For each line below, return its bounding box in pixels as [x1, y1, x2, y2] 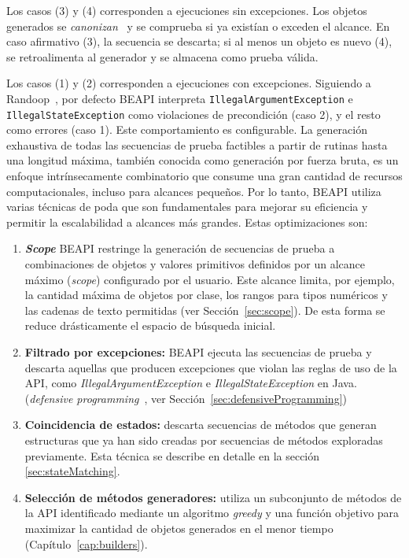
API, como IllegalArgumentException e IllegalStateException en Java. [24, 375, 357, 391]
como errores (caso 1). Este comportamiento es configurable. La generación [6, 121, 367, 138]
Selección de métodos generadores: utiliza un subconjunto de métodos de [24, 489, 402, 505]
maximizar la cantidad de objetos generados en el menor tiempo [24, 519, 333, 536]
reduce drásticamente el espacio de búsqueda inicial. [24, 317, 276, 334]
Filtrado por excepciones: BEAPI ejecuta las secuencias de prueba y [24, 344, 372, 360]
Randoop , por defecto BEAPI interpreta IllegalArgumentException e [6, 90, 353, 106]
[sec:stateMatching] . [24, 463, 120, 479]
